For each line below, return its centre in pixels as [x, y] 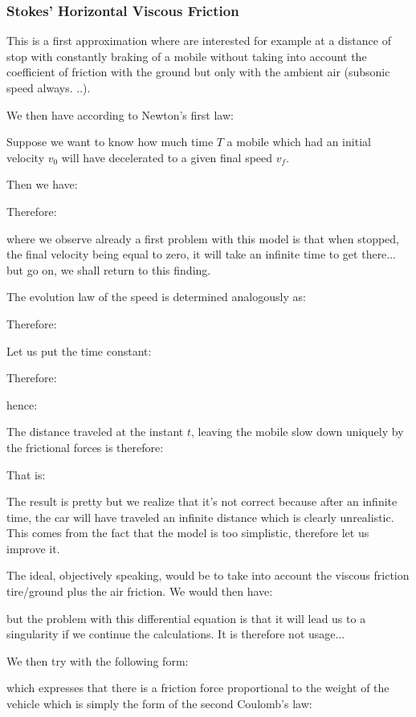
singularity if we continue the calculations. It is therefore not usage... [176, 634]
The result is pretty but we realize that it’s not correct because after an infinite [202, 501]
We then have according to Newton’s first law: [120, 114]
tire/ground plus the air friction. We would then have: [140, 591]
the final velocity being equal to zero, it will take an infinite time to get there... [202, 254]
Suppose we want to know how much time [110, 142]
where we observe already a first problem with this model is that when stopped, [203, 238]
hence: [22, 404]
